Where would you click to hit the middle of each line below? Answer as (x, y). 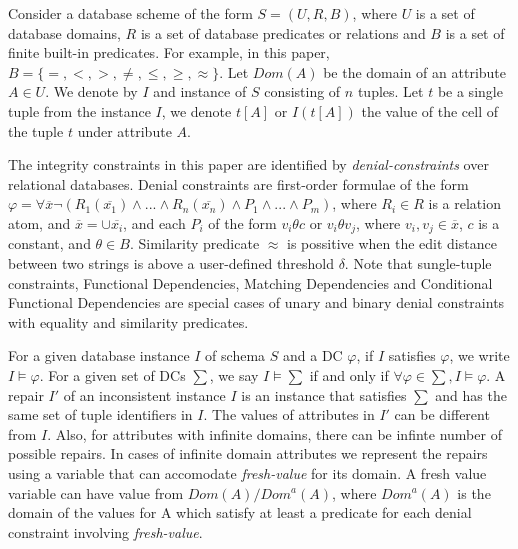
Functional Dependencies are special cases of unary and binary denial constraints (256, 302)
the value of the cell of (429, 110)
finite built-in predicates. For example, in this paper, (169, 52)
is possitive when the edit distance (392, 243)
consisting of (302, 91)
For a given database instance (99, 355)
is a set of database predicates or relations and (283, 32)
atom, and (39, 222)
